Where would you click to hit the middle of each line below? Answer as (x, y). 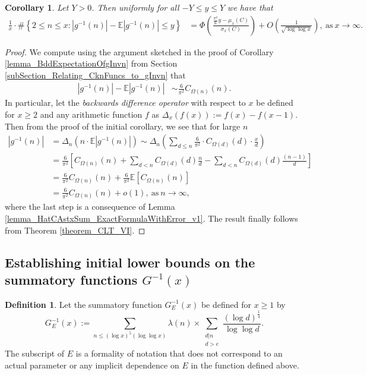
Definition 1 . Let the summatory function (83, 304)
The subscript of (35, 353)
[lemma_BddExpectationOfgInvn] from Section (91, 63)
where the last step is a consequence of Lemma (90, 207)
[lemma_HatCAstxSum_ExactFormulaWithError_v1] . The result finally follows (151, 218)
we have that (250, 7)
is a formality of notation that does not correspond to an (179, 353)
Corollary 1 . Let (37, 7)
